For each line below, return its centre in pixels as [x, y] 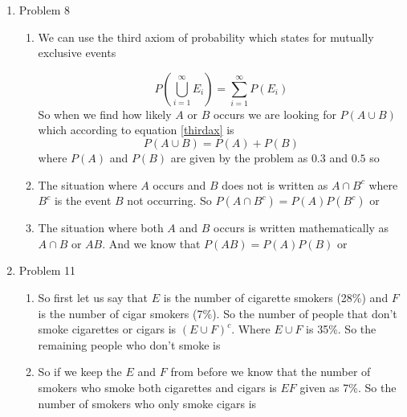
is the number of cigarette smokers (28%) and [276, 297]
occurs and [179, 184]
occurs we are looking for [275, 114]
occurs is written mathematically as [301, 228]
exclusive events [77, 53]
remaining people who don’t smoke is [129, 344]
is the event [83, 200]
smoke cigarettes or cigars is [107, 329]
